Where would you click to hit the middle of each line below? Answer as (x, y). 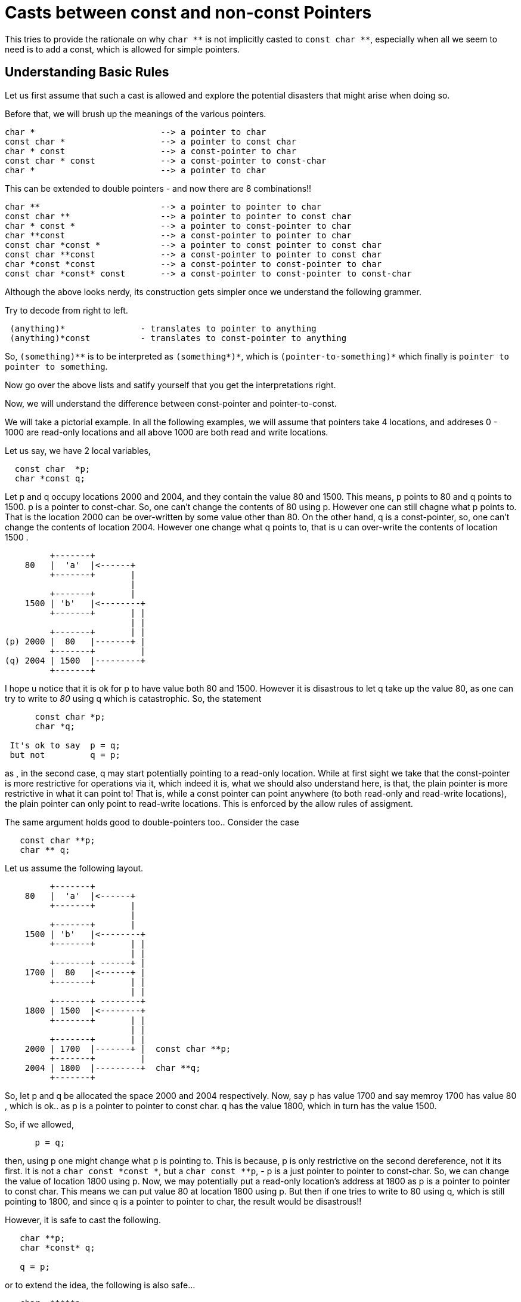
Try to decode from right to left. (66, 310)
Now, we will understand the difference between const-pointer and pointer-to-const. (171, 403)
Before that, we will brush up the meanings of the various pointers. (136, 113)
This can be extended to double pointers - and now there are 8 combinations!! (158, 188)
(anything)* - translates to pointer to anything (163, 328)
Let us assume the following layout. (74, 868)
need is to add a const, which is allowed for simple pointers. (123, 49)
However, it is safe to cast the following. (83, 1220)
